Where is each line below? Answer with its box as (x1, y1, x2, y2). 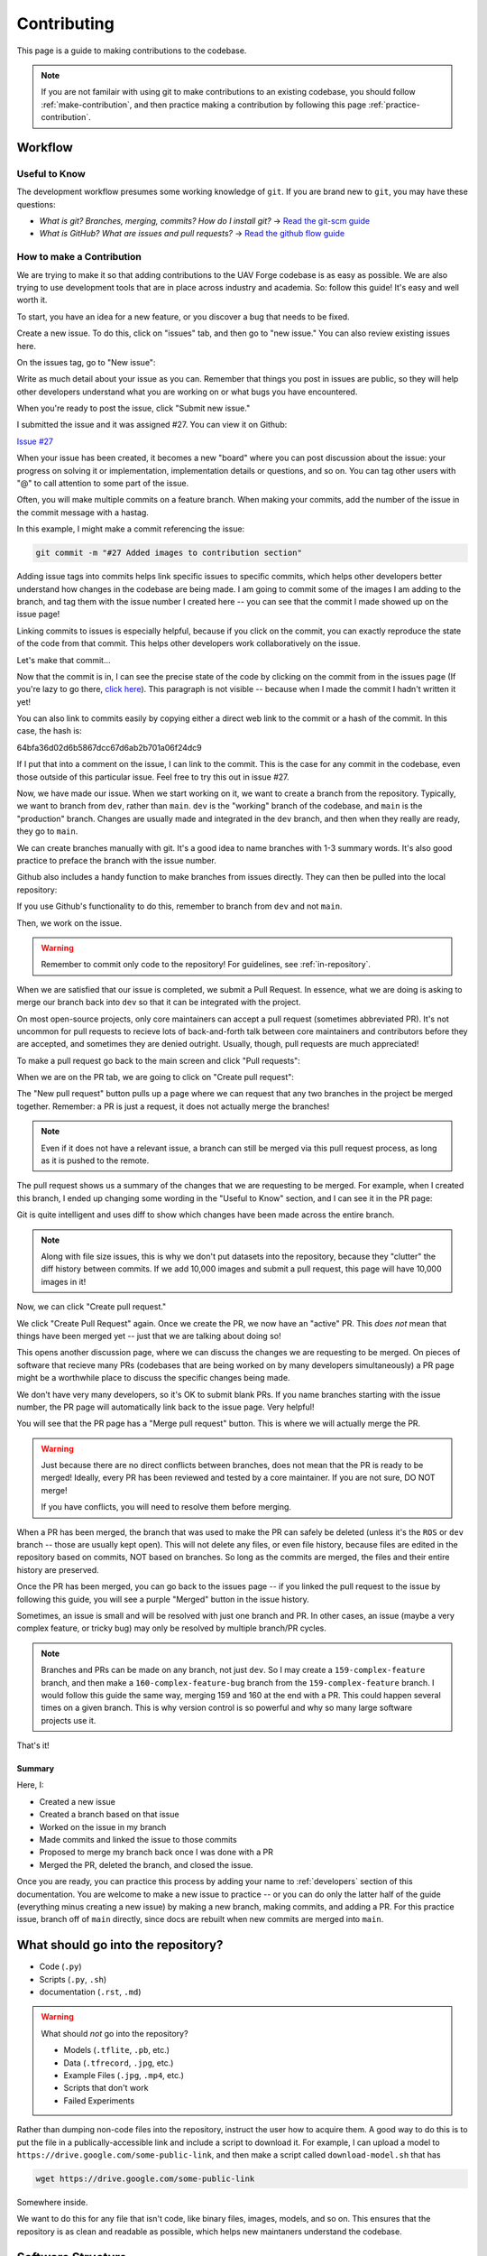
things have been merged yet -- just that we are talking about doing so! (16, 1330, 281, 1341)
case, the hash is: (16, 726, 83, 736)
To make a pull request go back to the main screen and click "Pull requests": (16, 1055, 301, 1066)
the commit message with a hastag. (16, 506, 149, 518)
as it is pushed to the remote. (41, 1155, 150, 1166)
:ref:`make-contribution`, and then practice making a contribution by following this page (41, 99, 367, 110)
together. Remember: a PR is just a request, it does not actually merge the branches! (16, 1101, 330, 1112)
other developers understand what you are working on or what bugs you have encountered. (16, 386, 358, 397)
